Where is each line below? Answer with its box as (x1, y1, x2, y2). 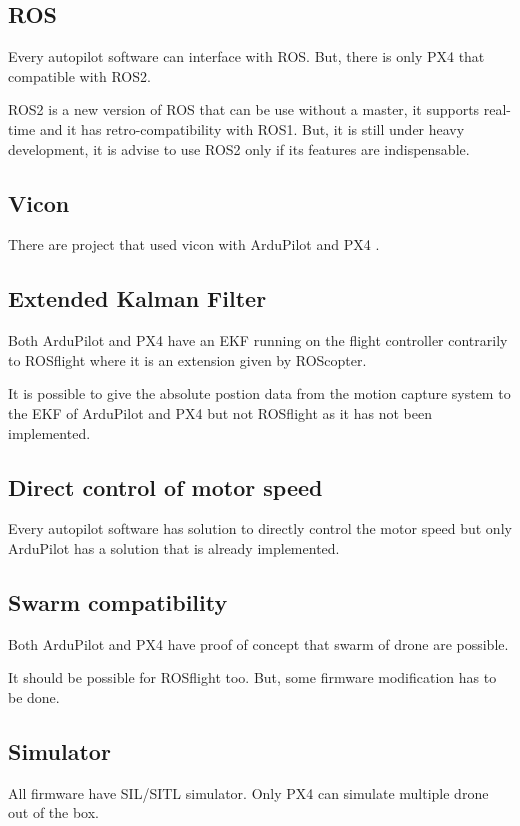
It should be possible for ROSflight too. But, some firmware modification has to (8, 667, 497, 688)
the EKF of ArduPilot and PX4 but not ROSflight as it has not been (8, 402, 432, 423)
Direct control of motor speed (8, 471, 323, 502)
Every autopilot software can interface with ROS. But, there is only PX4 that (8, 46, 485, 67)
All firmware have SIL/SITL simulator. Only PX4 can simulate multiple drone (8, 782, 489, 803)
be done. (8, 686, 60, 707)
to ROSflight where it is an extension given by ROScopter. (8, 349, 367, 370)
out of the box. (8, 802, 100, 823)
